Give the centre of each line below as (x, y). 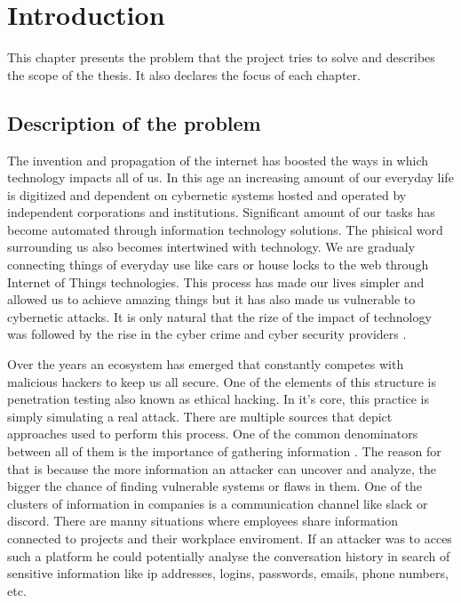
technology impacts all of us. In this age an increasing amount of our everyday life (230, 177)
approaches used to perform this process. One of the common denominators (213, 434)
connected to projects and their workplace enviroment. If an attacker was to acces (230, 538)
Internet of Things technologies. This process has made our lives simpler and (216, 281)
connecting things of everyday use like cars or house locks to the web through (218, 265)
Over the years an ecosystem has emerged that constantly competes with (206, 364)
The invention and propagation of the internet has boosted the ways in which (218, 160)
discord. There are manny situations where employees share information (203, 521)
